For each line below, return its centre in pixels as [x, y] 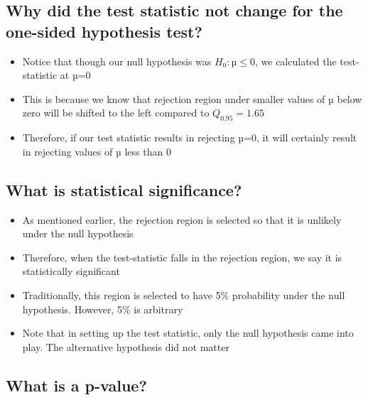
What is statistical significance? [124, 189]
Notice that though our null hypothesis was [117, 61]
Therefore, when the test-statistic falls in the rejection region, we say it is [182, 257]
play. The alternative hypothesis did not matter [126, 346]
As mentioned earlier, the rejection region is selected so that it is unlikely [182, 219]
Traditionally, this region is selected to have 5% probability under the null [184, 294]
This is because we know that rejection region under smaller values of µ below [192, 98]
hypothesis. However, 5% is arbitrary [103, 309]
